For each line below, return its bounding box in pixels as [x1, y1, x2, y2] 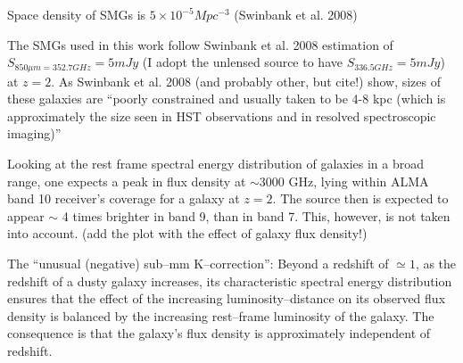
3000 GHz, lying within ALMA [259, 171, 429, 190]
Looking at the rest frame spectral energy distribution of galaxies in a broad [7, 154, 425, 173]
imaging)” [7, 124, 62, 143]
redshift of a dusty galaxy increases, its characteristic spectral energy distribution [7, 271, 452, 290]
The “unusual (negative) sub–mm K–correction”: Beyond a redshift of [7, 253, 389, 272]
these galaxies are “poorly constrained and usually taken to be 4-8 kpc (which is [7, 89, 446, 108]
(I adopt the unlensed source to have [142, 53, 343, 71]
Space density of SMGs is [7, 5, 146, 23]
